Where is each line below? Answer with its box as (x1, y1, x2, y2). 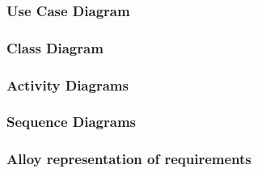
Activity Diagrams (6, 74, 129, 95)
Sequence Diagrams (6, 112, 136, 132)
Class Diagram (6, 37, 104, 57)
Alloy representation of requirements (6, 149, 252, 169)
